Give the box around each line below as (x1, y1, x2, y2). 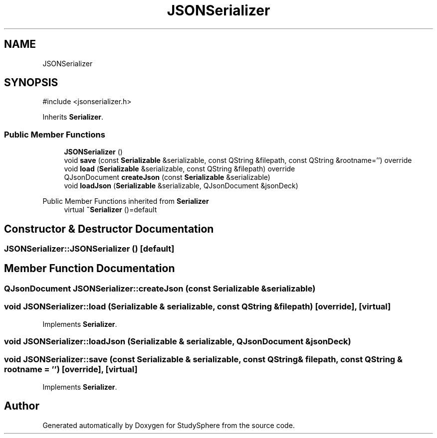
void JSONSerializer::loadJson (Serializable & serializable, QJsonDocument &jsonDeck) (4, 336, 351, 346)
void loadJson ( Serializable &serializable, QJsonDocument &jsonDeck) (64, 181, 298, 190)
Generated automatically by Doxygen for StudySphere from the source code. (42, 421, 295, 430)
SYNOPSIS (4, 76, 58, 89)
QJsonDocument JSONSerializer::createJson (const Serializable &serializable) (4, 283, 316, 293)
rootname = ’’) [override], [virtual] (4, 364, 138, 375)
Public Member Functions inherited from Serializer (42, 197, 209, 206)
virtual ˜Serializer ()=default (64, 205, 157, 214)
